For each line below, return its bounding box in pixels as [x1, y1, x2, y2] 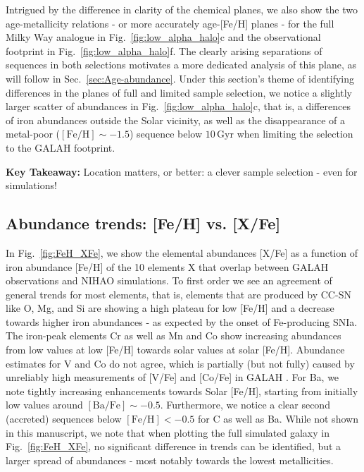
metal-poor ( [6, 126, 61, 141]
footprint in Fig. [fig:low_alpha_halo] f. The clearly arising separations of [6, 43, 322, 58]
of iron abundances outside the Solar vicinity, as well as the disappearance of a [6, 112, 345, 127]
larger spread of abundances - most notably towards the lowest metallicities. [6, 452, 334, 467]
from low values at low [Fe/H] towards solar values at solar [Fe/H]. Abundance [6, 342, 345, 357]
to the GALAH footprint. [6, 140, 115, 155]
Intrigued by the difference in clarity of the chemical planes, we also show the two [6, 2, 358, 16]
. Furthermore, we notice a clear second [160, 397, 330, 412]
